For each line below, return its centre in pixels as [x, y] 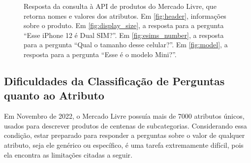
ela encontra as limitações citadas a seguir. [68, 154]
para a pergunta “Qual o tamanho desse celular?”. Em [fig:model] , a [126, 45]
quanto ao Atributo [54, 95]
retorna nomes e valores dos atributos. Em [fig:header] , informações [125, 16]
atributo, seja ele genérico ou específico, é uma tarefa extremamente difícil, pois [124, 145]
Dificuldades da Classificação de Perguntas [114, 81]
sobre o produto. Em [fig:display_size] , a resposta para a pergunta [124, 25]
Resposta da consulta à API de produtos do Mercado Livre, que [120, 6]
